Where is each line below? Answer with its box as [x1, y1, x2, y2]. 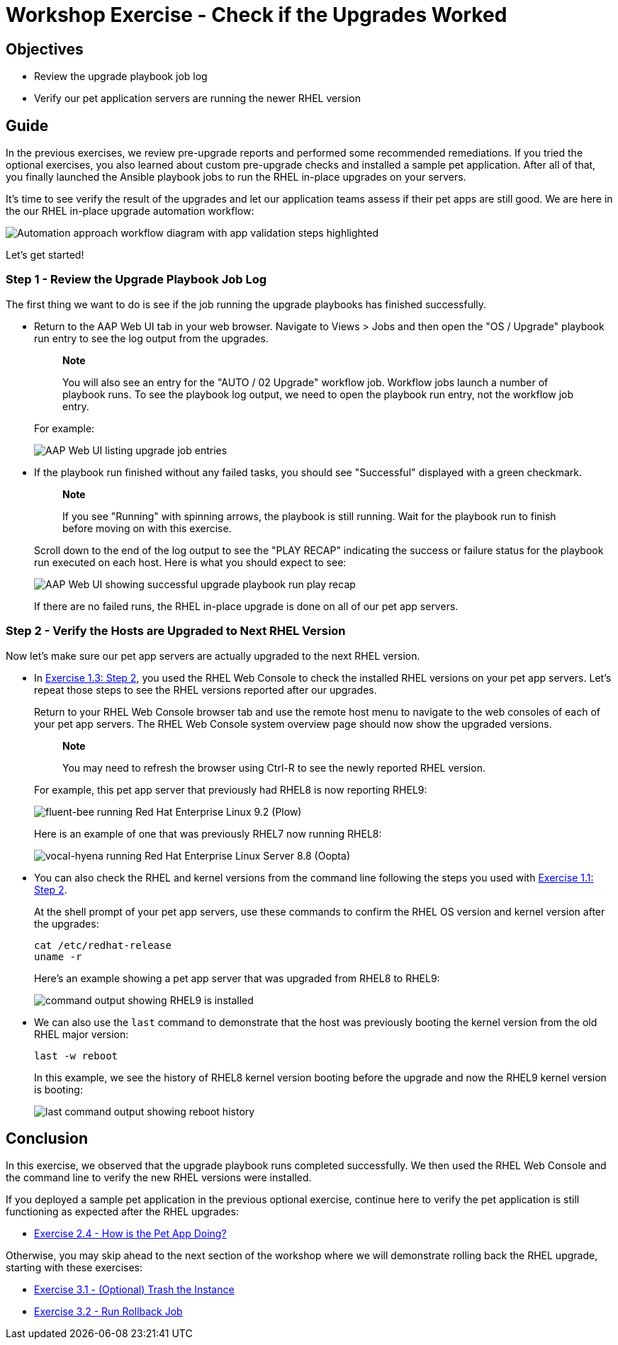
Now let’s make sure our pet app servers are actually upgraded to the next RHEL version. [6, 649, 420, 662]
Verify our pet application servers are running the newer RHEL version [34, 92, 361, 105]
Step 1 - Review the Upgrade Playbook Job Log [6, 272, 267, 287]
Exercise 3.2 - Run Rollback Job [34, 1305, 183, 1318]
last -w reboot [34, 1049, 118, 1062]
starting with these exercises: [6, 1261, 143, 1274]
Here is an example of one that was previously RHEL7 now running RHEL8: [34, 827, 382, 840]
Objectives [6, 40, 84, 58]
